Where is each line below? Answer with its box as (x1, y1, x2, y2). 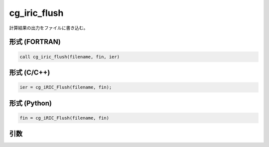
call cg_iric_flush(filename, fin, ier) (19, 54, 120, 60)
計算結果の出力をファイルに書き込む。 (9, 25, 88, 31)
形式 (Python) (9, 99, 52, 107)
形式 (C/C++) (9, 68, 50, 76)
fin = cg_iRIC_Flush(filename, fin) (19, 115, 110, 121)
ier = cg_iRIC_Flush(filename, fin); (19, 84, 112, 90)
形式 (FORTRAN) (9, 38, 61, 46)
